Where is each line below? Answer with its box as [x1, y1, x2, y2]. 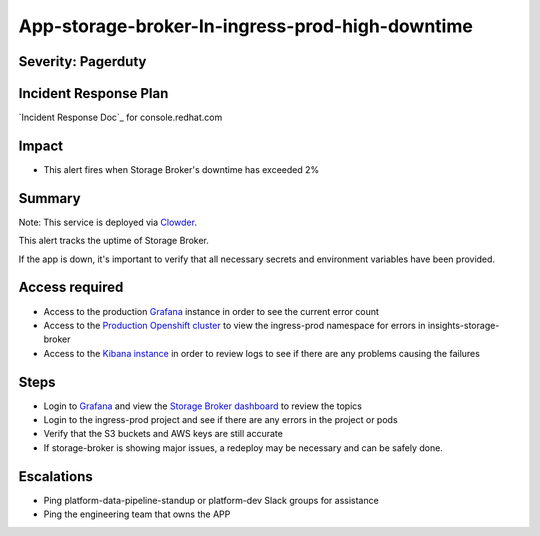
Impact [18, 137, 64, 154]
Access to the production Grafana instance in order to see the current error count [43, 305, 380, 317]
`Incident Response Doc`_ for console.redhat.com [18, 111, 223, 124]
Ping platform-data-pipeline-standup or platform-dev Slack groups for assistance [43, 494, 379, 506]
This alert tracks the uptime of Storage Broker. [18, 235, 210, 247]
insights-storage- [427, 319, 500, 331]
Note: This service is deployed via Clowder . [18, 216, 197, 228]
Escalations [18, 468, 94, 485]
